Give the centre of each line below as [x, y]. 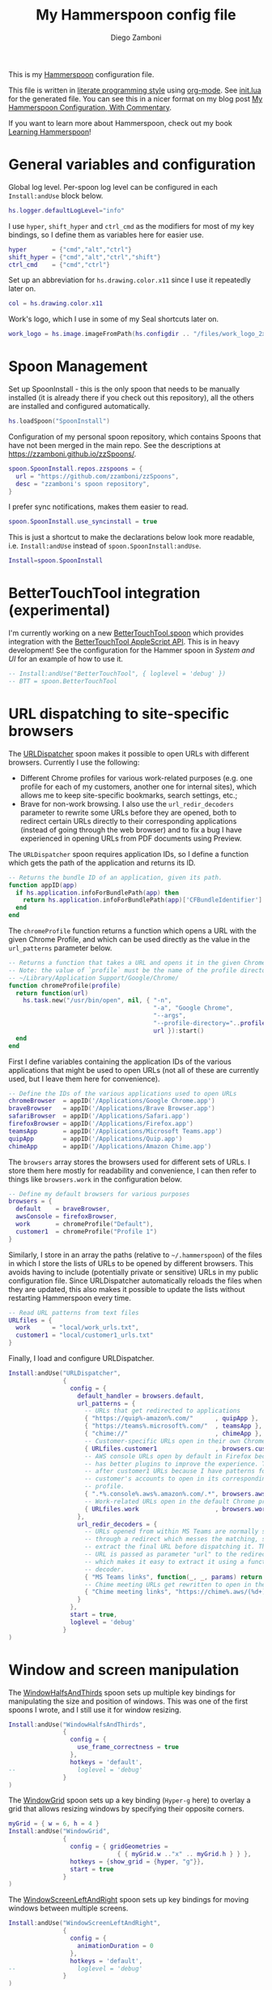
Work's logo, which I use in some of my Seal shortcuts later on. [114, 319]
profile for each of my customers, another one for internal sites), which [138, 786]
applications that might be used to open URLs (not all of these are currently [134, 1070]
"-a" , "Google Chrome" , [193, 1008]
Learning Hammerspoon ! [50, 131]
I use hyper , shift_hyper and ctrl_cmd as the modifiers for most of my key [132, 226]
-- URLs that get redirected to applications [163, 1411]
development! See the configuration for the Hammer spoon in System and [132, 650]
